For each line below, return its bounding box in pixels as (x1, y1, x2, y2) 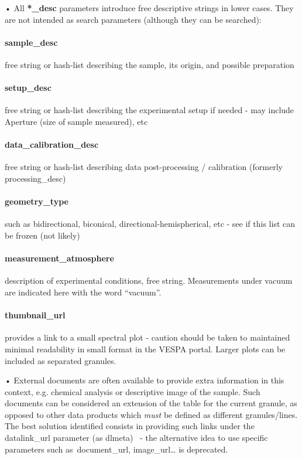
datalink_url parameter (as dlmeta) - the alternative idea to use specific (5, 431, 268, 444)
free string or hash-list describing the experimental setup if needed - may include (5, 104, 294, 116)
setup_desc (5, 81, 52, 94)
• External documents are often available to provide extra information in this (5, 374, 284, 386)
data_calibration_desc (5, 138, 99, 151)
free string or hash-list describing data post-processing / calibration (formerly (5, 161, 283, 173)
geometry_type (5, 195, 68, 208)
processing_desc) (5, 172, 66, 184)
